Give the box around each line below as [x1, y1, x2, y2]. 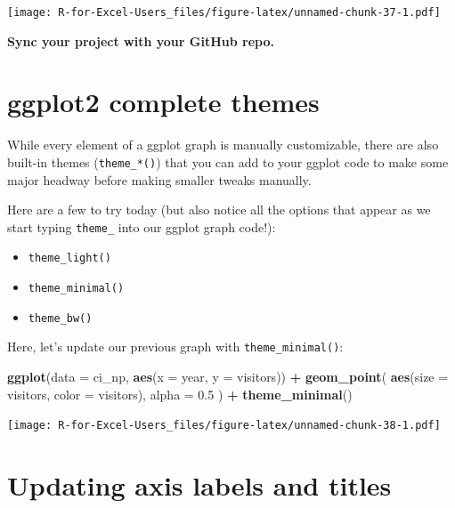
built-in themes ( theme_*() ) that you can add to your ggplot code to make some [7, 152, 449, 171]
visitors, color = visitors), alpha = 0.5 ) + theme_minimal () [7, 384, 353, 403]
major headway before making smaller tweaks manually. [7, 170, 312, 189]
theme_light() [28, 252, 111, 265]
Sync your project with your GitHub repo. [7, 31, 274, 50]
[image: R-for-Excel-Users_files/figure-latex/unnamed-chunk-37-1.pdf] [7, 6, 441, 19]
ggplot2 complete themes [7, 84, 320, 120]
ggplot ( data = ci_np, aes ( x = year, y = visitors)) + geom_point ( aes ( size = [7, 367, 449, 386]
